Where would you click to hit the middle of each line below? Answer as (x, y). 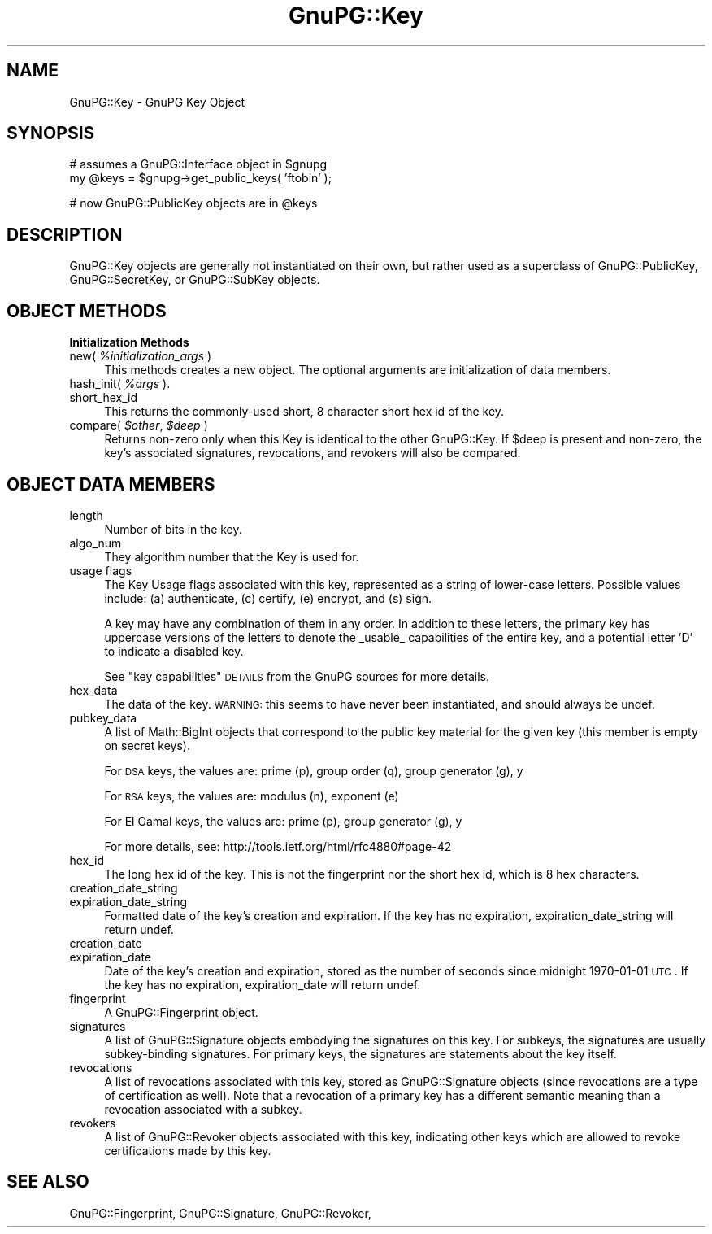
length (86, 515)
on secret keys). (147, 745)
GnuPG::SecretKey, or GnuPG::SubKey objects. (195, 280)
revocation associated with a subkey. (203, 1109)
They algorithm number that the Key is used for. (232, 556)
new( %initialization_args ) (141, 356)
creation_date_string (124, 887)
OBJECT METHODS (87, 311)
